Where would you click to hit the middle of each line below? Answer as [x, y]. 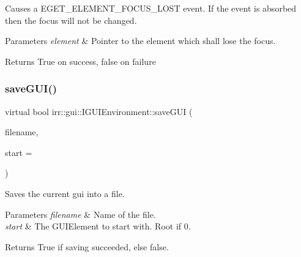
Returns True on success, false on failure [80, 61]
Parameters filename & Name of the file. [80, 214]
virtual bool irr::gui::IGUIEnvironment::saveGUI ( [99, 111]
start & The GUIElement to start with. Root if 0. [98, 226]
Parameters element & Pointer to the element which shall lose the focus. [140, 41]
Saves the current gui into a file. [65, 193]
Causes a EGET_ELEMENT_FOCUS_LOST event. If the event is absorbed [151, 8]
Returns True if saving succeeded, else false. [87, 246]
